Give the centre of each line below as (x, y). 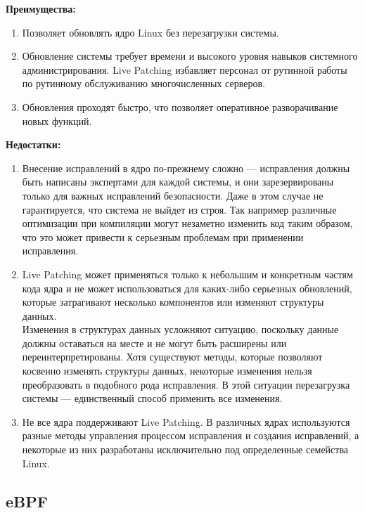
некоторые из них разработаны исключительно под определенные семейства (185, 449)
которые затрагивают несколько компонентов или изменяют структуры (173, 302)
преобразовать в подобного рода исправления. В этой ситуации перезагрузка (186, 384)
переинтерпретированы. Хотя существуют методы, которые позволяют (172, 357)
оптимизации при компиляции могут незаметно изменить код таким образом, (187, 223)
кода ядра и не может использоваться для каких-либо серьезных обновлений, (187, 288)
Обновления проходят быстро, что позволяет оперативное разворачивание (180, 106)
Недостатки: (33, 144)
